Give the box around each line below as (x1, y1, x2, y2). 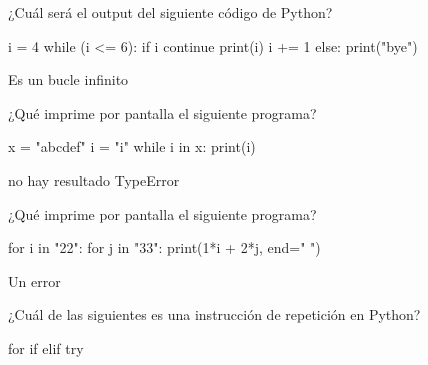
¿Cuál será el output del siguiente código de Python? (8, 2, 333, 22)
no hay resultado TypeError (8, 169, 180, 190)
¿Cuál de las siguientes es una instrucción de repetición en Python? (8, 304, 421, 325)
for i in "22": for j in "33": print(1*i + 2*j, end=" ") (8, 237, 321, 258)
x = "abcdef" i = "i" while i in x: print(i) (8, 136, 256, 157)
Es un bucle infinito (8, 69, 129, 90)
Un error (8, 270, 61, 291)
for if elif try (8, 337, 84, 358)
